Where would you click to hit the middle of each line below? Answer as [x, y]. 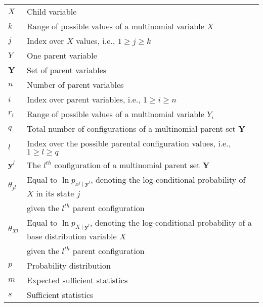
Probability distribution [69, 266]
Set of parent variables [67, 70]
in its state [55, 193]
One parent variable [62, 55]
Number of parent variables [75, 85]
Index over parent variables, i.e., [84, 99]
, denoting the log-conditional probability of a [171, 223]
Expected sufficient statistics [77, 280]
